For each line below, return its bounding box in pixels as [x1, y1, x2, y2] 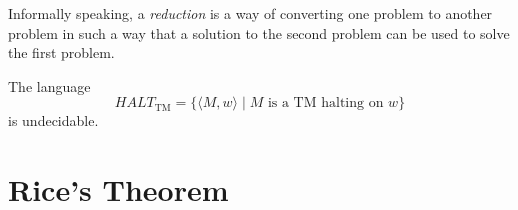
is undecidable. [8, 110, 99, 131]
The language [8, 75, 91, 96]
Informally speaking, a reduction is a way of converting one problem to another [8, 3, 493, 23]
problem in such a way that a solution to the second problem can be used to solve [8, 22, 510, 43]
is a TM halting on [267, 96, 384, 111]
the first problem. [8, 42, 115, 63]
